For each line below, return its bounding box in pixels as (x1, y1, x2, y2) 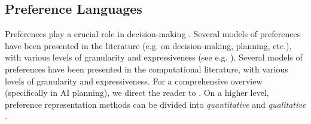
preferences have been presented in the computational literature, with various (5, 62, 288, 75)
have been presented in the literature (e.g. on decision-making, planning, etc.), (5, 39, 292, 52)
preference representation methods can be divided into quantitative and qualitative (5, 98, 306, 110)
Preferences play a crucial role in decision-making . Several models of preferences (5, 28, 301, 40)
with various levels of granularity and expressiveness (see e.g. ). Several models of (5, 51, 303, 63)
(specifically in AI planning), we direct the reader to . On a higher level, (5, 86, 269, 99)
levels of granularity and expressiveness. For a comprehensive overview (5, 74, 263, 87)
